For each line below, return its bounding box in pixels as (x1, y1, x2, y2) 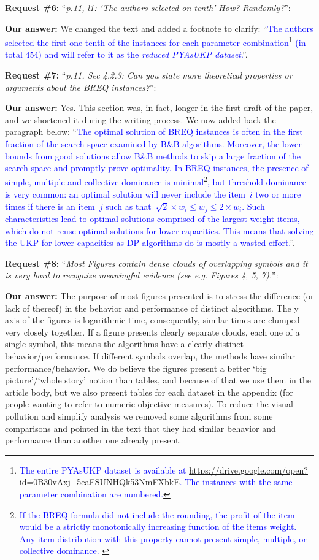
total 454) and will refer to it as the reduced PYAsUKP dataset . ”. (5, 48, 248, 61)
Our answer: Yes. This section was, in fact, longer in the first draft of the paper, (5, 101, 313, 114)
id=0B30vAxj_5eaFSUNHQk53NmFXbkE (19, 475, 180, 488)
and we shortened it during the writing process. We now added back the (5, 113, 276, 126)
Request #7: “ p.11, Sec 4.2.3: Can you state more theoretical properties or (5, 69, 293, 82)
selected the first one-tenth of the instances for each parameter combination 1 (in (5, 34, 306, 48)
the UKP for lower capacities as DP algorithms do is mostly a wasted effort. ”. (5, 236, 295, 249)
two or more (255, 188, 301, 201)
